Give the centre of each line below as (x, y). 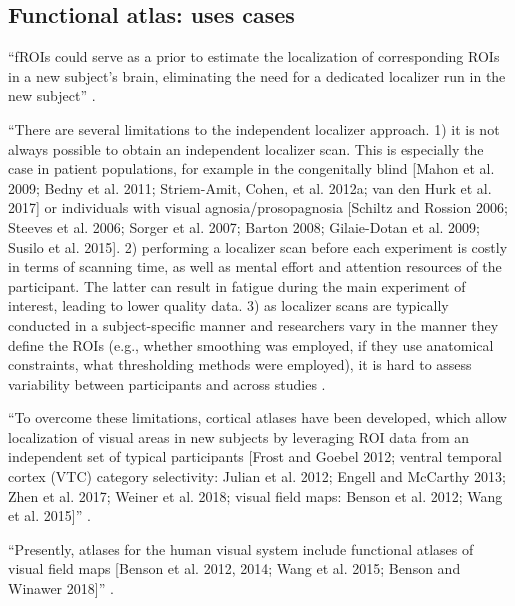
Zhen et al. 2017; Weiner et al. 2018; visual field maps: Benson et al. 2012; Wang (255, 495)
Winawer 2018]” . (61, 588)
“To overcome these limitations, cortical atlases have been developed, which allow (257, 417)
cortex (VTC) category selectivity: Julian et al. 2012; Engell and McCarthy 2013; (257, 476)
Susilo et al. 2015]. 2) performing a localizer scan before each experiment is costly (258, 246)
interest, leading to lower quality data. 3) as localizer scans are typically (228, 305)
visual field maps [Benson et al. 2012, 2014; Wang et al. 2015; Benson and (234, 568)
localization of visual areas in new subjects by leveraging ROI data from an (239, 436)
